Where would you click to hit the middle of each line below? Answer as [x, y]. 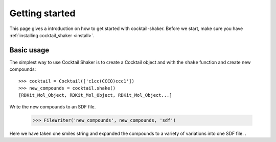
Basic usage [29, 50]
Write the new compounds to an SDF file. [53, 106]
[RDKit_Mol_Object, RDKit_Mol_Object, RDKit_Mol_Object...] [95, 95]
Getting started [42, 13]
